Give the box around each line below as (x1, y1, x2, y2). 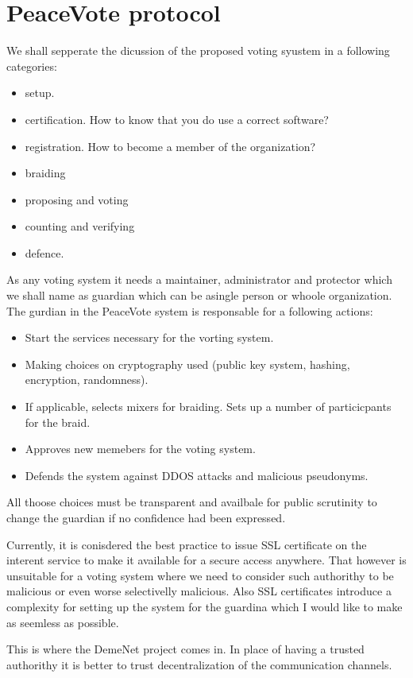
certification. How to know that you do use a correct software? (25, 110, 329, 127)
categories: (6, 57, 57, 74)
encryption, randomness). (25, 371, 149, 388)
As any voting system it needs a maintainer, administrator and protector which (6, 271, 392, 288)
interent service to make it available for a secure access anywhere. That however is (6, 552, 407, 568)
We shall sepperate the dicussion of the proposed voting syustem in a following (6, 42, 390, 59)
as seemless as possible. (6, 614, 119, 630)
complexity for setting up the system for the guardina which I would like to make (6, 598, 403, 614)
